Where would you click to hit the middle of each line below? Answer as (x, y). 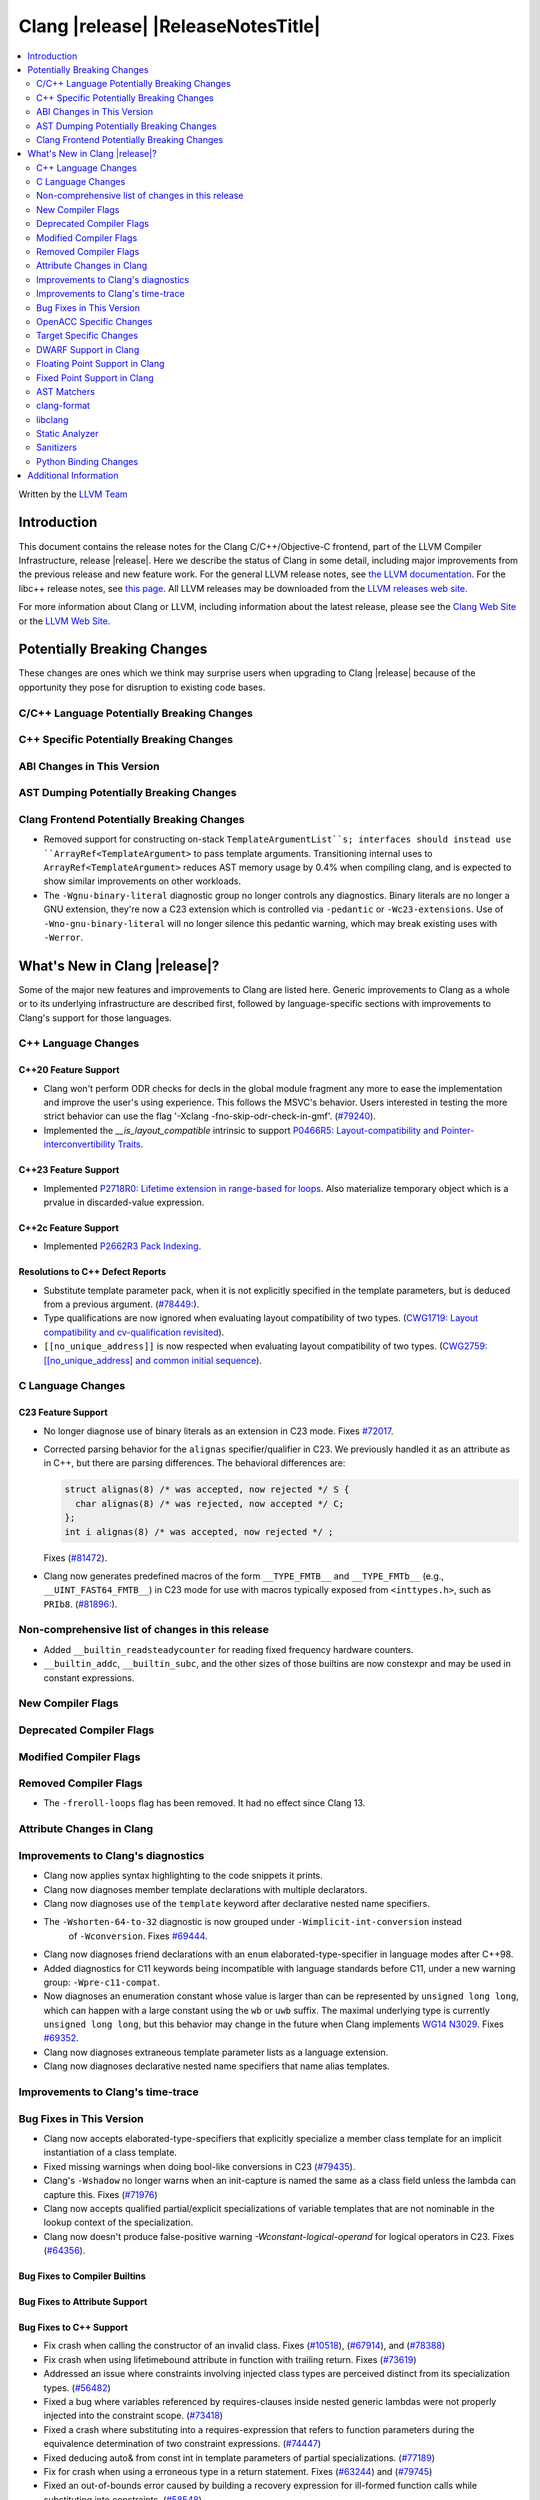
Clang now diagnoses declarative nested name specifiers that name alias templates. (216, 2066)
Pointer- (457, 1130)
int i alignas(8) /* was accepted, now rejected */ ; (199, 1531)
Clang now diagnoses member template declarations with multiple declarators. (205, 1889)
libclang (52, 419)
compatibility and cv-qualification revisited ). (134, 1332)
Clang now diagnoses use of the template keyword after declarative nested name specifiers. (236, 1903)
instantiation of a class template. (110, 2152)
